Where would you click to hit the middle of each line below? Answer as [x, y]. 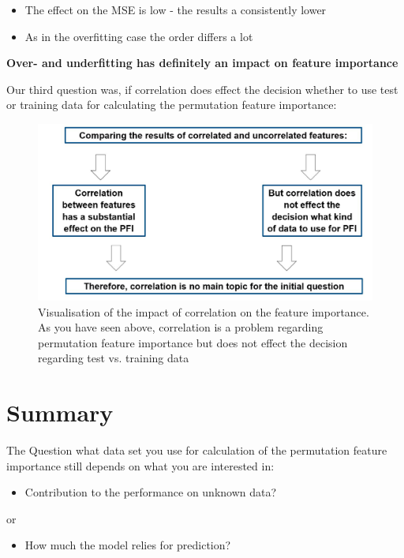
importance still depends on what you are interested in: [140, 465]
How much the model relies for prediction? [128, 545]
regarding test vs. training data [114, 358]
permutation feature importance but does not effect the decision [193, 342]
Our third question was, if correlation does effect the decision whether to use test [202, 89]
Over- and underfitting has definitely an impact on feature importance [202, 63]
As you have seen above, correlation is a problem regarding [181, 327]
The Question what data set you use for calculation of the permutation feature [197, 450]
